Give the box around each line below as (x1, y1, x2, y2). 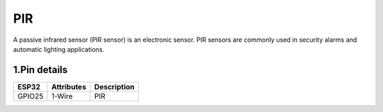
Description (94, 82, 135, 91)
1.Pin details (13, 64, 68, 76)
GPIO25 (17, 91, 44, 101)
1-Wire (51, 91, 73, 101)
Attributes (51, 82, 87, 91)
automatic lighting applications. (13, 45, 105, 53)
